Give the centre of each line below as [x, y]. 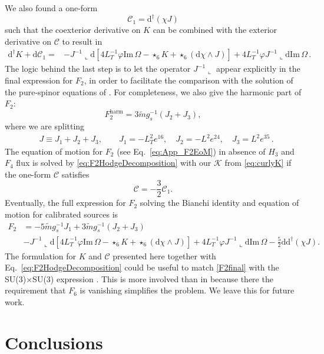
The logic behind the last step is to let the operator [98, 69]
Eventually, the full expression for [65, 203]
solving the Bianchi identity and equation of [219, 203]
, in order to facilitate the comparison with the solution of [189, 80]
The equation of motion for [54, 151]
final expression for [39, 80]
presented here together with [164, 256]
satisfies [75, 174]
